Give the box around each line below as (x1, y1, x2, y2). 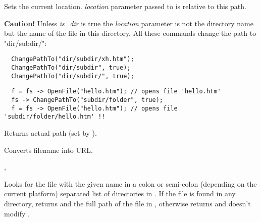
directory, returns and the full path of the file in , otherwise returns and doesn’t (4, 198, 251, 208)
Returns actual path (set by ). (4, 127, 97, 138)
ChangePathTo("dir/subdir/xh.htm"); (11, 55, 134, 63)
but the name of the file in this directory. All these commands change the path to (4, 28, 256, 38)
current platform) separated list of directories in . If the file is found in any (4, 188, 236, 199)
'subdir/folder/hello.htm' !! (4, 113, 106, 121)
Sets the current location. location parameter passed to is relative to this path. (4, 1, 246, 11)
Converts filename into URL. (4, 144, 93, 155)
